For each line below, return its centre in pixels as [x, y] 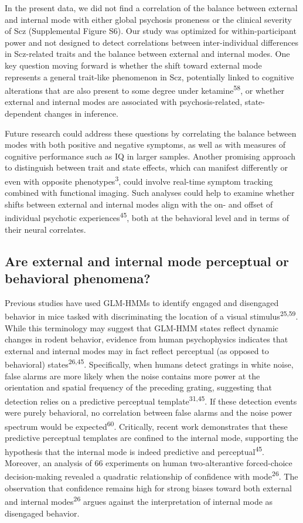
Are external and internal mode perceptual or [147, 261]
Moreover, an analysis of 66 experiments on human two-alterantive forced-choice [149, 462]
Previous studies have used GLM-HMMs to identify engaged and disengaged [142, 302]
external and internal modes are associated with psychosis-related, [124, 102]
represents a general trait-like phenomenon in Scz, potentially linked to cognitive [149, 77]
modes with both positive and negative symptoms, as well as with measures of [145, 145]
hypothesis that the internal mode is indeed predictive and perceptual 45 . [135, 450]
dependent [23, 113]
